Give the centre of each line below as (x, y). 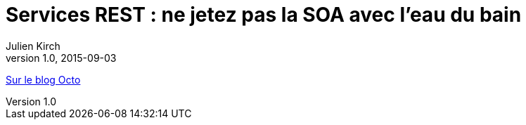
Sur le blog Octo (43, 79)
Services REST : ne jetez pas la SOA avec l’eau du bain (264, 15)
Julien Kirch (33, 46)
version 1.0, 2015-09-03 (61, 58)
